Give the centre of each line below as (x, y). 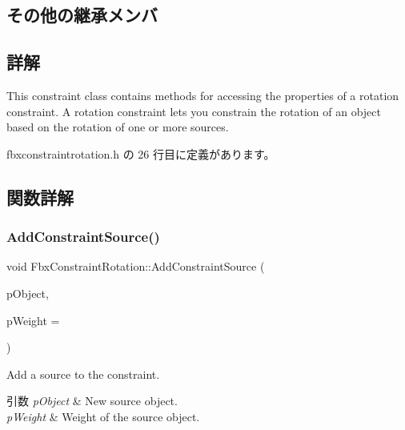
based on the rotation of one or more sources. (118, 127)
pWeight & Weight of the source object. (103, 416)
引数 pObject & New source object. (92, 401)
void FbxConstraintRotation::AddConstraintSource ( (136, 266)
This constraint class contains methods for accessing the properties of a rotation (203, 95)
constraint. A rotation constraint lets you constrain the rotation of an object (194, 111)
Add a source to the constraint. (83, 374)
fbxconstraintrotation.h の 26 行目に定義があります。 (141, 153)
